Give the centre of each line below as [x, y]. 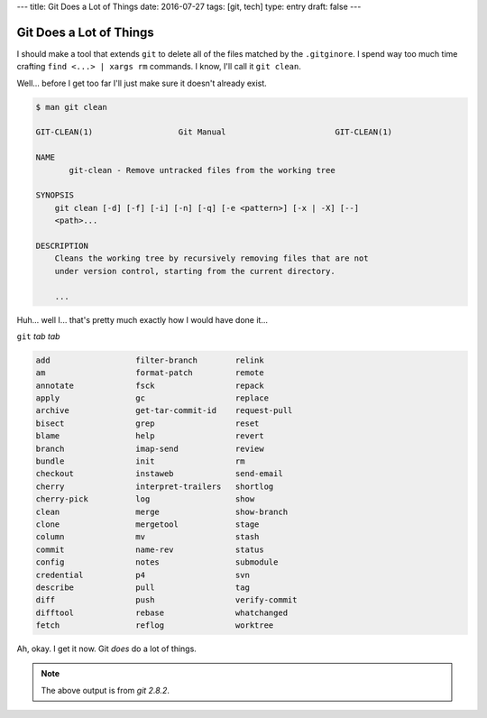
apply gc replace [152, 398]
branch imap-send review [150, 448]
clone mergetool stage [147, 524]
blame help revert [150, 436]
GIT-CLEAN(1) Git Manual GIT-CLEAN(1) [214, 132]
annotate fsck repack [150, 385]
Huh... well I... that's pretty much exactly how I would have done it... [142, 319]
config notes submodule [157, 562]
